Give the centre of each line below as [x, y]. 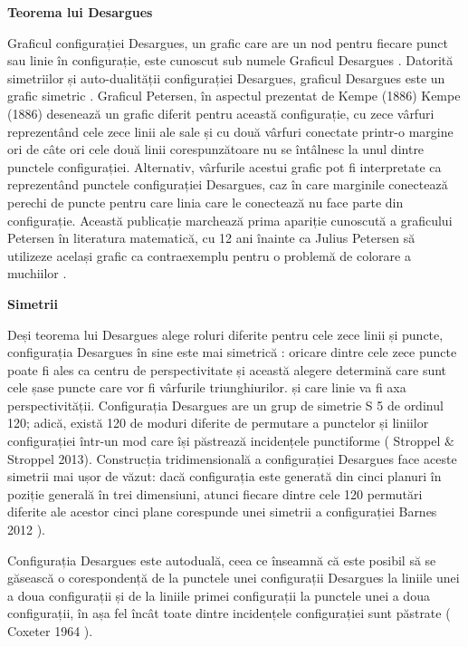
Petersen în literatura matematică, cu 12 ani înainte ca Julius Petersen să [211, 238]
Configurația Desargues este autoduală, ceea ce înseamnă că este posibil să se [222, 560]
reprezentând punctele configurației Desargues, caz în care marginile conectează [228, 184]
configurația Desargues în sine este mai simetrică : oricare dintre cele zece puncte [232, 352]
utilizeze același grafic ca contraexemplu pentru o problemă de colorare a [209, 255]
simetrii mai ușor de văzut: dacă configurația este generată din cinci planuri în [224, 476]
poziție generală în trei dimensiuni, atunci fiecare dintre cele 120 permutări [215, 493]
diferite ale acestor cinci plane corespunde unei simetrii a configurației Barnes [222, 512]
